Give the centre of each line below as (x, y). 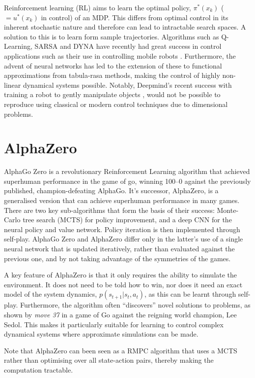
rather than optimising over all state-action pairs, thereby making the (109, 360)
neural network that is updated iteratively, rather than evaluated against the (119, 248)
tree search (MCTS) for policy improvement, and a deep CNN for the (127, 220)
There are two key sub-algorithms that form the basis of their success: (109, 210)
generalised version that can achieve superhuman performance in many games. (122, 200)
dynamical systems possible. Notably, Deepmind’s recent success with (127, 85)
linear (13, 85)
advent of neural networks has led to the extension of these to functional (113, 65)
